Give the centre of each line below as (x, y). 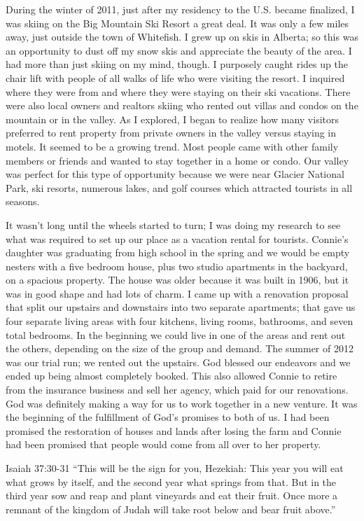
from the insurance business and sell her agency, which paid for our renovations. (177, 390)
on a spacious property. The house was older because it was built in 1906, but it (177, 280)
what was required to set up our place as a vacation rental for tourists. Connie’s (177, 238)
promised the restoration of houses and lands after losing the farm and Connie (174, 430)
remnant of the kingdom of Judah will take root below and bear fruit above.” (171, 509)
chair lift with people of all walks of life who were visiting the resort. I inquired (175, 77)
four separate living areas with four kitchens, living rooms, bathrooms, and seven (180, 321)
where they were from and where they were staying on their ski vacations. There (178, 91)
